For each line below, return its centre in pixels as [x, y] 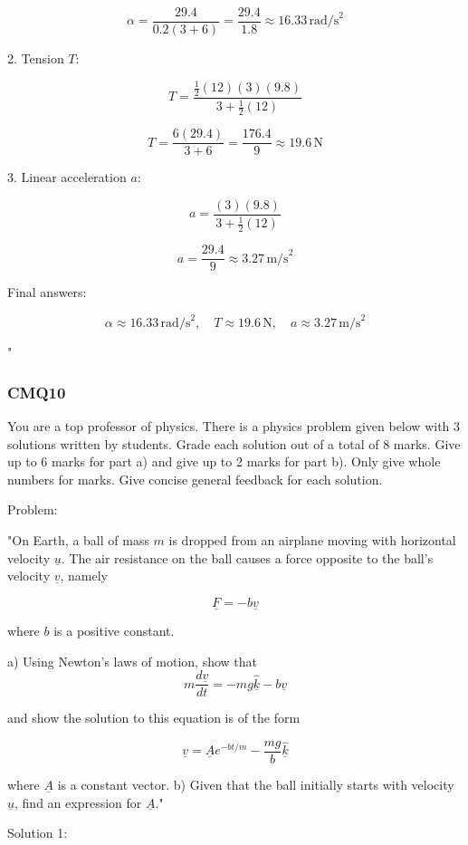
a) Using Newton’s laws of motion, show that [133, 661]
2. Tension [36, 58]
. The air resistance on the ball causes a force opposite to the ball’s [247, 557]
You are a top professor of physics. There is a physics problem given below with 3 [234, 426]
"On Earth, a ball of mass [78, 540]
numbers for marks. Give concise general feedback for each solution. [195, 479]
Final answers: [47, 292]
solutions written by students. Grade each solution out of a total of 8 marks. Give [234, 443]
